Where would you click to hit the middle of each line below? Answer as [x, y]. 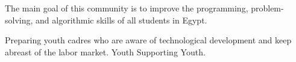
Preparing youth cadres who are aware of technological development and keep [148, 40]
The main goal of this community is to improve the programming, [127, 8]
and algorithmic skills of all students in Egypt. [121, 20]
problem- [267, 8]
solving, [19, 20]
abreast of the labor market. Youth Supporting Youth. [105, 51]
